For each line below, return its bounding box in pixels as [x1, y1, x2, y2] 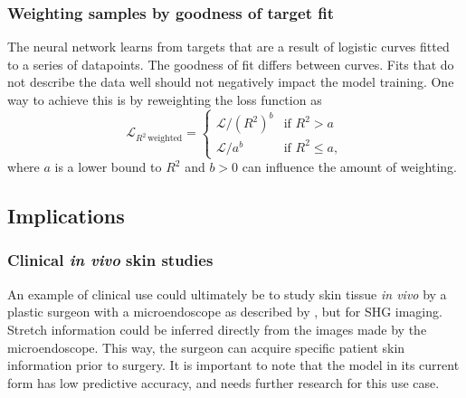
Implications [7, 202, 125, 230]
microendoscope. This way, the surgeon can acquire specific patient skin [7, 337, 405, 356]
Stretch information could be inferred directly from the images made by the [7, 319, 427, 338]
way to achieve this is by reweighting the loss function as [7, 90, 322, 109]
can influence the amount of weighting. [242, 157, 457, 176]
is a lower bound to [54, 157, 162, 176]
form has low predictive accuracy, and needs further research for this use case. [7, 373, 440, 392]
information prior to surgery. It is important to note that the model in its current [7, 355, 460, 374]
